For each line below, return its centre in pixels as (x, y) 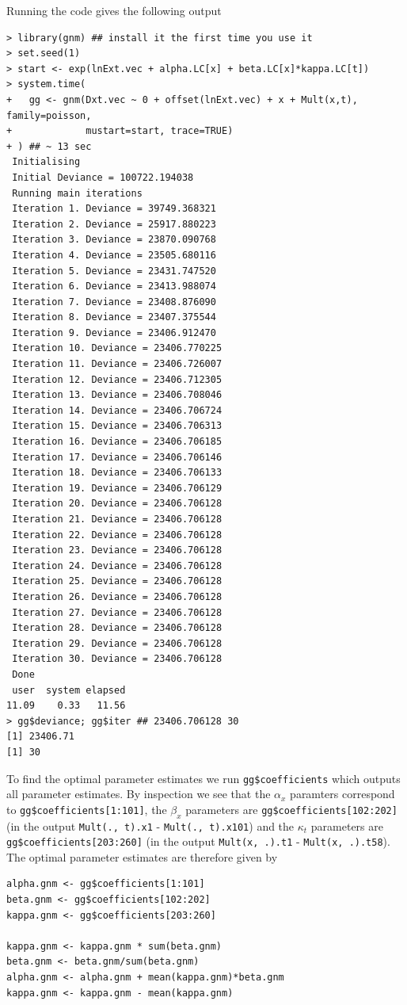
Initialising (46, 162)
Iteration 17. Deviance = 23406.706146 (117, 457)
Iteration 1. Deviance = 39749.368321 (114, 209)
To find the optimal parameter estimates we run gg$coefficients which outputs (203, 778)
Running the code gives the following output (114, 10)
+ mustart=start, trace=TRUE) (120, 131)
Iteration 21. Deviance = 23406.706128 (117, 519)
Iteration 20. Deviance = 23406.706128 (117, 504)
